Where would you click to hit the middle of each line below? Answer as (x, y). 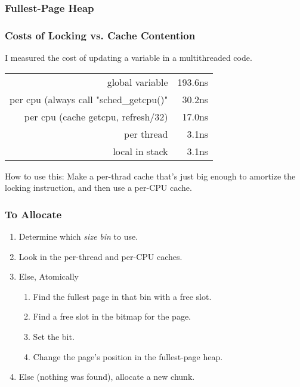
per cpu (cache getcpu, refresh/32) (96, 116)
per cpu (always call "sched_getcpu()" (89, 99)
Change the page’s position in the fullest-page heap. (128, 356)
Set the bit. (54, 337)
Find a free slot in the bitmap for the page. (112, 316)
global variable (137, 82)
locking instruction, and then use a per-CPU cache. (98, 188)
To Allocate (33, 214)
